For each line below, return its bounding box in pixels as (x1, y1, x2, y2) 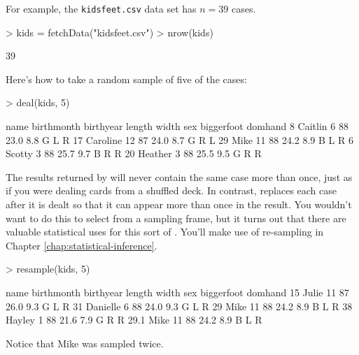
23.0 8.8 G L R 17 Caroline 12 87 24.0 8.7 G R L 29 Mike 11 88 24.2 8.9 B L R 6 (6, 132, 353, 147)
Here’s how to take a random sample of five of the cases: (6, 71, 247, 86)
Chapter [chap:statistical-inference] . (6, 238, 157, 252)
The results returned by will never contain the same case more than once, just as (6, 169, 353, 184)
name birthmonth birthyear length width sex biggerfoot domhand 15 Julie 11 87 (6, 284, 349, 299)
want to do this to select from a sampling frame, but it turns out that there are (6, 210, 346, 225)
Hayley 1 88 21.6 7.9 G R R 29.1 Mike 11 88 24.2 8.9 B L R (6, 312, 262, 327)
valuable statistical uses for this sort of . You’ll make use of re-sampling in (6, 224, 324, 239)
